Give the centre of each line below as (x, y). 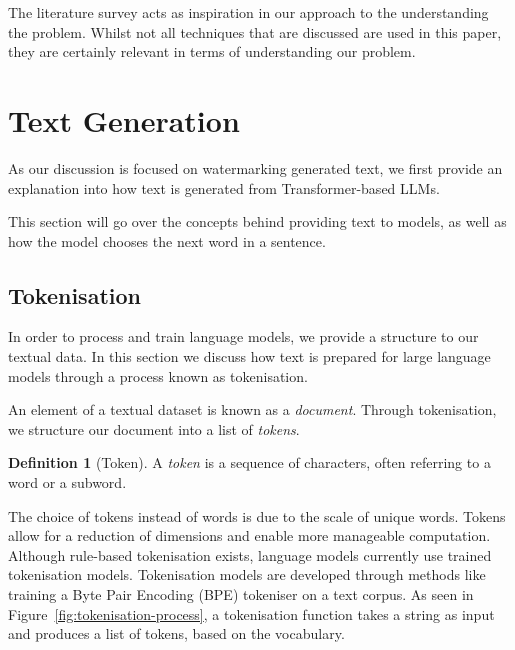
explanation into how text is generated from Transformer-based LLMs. (224, 187)
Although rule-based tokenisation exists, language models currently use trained (250, 554)
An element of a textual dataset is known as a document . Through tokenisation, (252, 409)
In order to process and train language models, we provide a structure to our (243, 336)
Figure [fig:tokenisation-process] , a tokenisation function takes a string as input (251, 613)
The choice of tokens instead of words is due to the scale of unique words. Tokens (257, 515)
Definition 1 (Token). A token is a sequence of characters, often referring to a (249, 462)
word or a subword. (67, 482)
